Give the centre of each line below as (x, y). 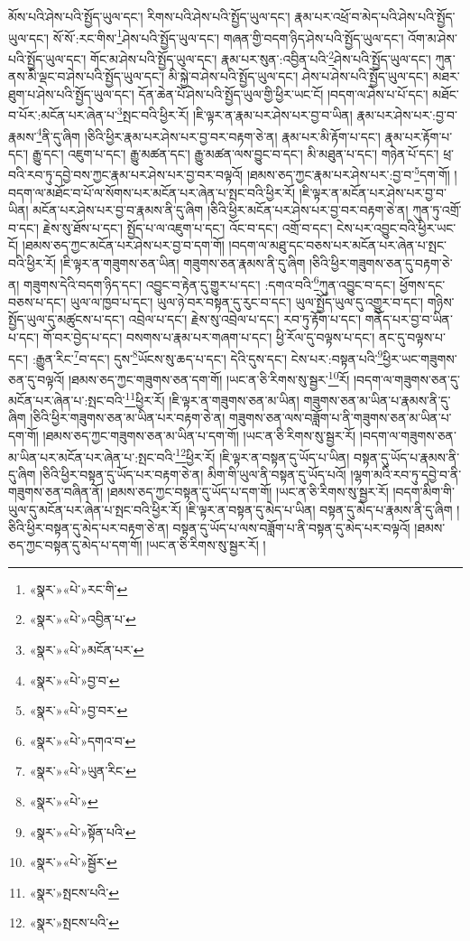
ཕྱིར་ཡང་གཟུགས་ (420, 358)
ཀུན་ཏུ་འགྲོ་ (437, 210)
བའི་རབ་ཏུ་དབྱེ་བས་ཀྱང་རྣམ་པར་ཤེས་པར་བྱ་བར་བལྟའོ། (126, 175)
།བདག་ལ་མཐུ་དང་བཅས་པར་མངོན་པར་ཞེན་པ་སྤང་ (338, 245)
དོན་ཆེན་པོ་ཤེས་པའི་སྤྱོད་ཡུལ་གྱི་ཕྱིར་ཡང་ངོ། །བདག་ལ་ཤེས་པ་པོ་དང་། (283, 93)
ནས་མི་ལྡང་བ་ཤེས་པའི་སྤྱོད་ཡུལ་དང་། (87, 76)
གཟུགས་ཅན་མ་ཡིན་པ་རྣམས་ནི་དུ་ (377, 400)
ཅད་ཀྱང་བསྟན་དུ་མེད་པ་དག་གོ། (75, 545)
